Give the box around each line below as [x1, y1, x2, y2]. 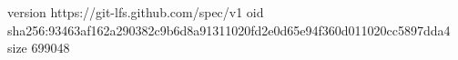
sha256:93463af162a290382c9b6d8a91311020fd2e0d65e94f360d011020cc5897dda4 [7, 20, 451, 39]
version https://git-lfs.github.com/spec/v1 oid [7, 3, 264, 21]
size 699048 [7, 38, 70, 57]
